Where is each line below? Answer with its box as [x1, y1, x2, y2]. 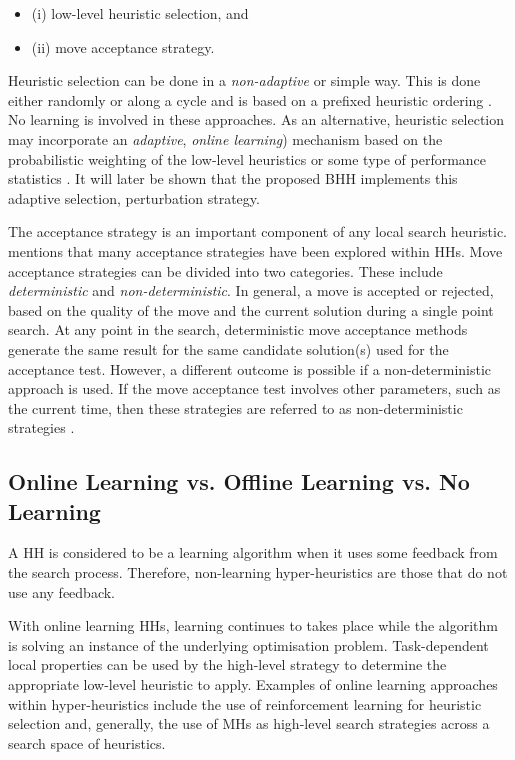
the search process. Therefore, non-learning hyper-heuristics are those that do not [8, 562, 508, 583]
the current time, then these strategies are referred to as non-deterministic [8, 397, 463, 418]
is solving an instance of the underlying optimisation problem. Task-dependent [8, 634, 489, 655]
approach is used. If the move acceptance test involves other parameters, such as [8, 378, 501, 399]
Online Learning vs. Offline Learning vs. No [8, 466, 470, 497]
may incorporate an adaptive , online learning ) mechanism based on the [8, 128, 443, 149]
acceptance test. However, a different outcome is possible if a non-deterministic [8, 358, 492, 379]
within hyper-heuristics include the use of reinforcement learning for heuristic [8, 693, 482, 714]
